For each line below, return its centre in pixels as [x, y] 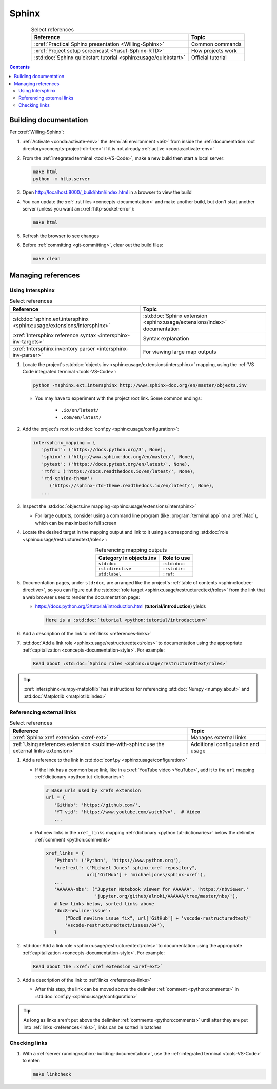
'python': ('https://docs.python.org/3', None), [104, 450]
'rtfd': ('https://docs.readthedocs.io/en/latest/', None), [118, 471]
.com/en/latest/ [81, 417]
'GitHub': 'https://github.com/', [97, 805]
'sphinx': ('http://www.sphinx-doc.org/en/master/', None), [118, 457]
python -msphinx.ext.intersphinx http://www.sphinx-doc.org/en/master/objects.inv [140, 385]
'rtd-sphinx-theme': [67, 479]
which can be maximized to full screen [76, 523]
